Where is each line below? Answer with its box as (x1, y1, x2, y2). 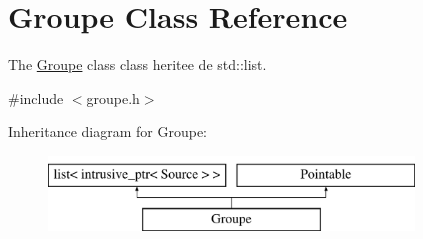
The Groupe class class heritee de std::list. (8, 54, 267, 75)
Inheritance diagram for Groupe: (8, 121, 208, 142)
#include (8, 87, 64, 108)
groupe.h (86, 87, 140, 108)
